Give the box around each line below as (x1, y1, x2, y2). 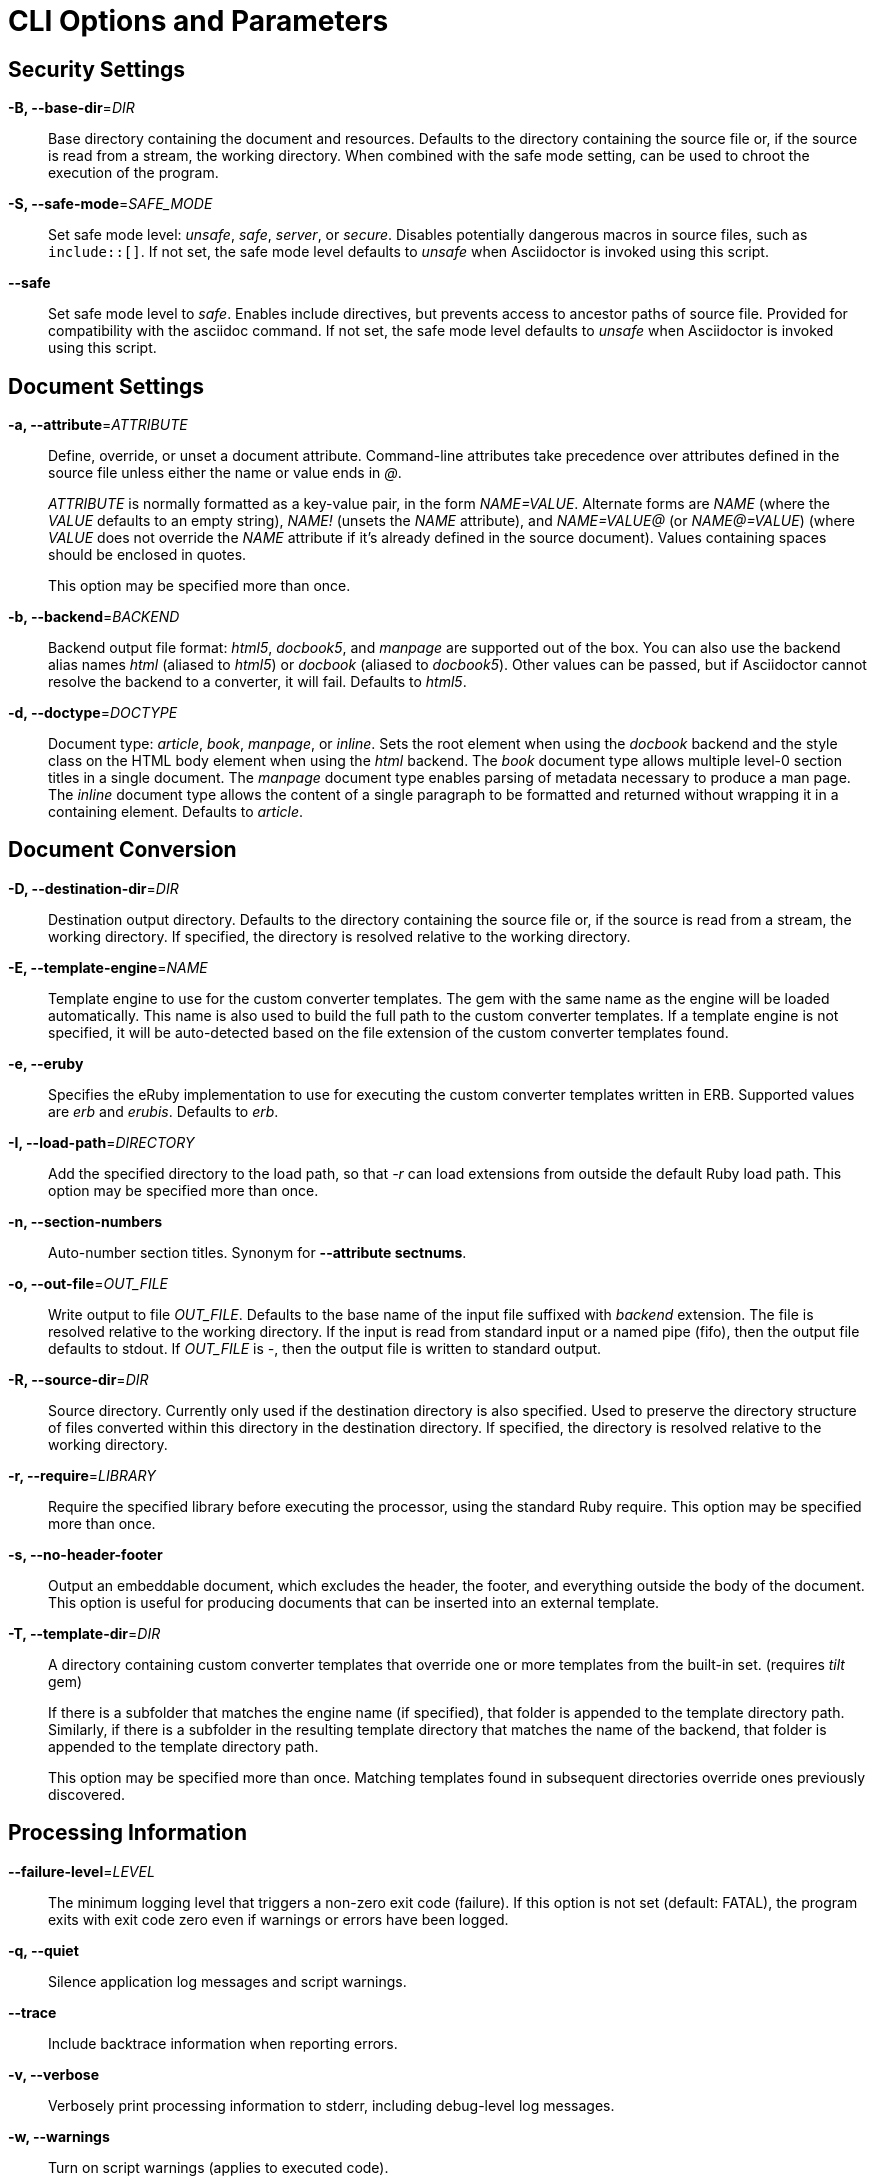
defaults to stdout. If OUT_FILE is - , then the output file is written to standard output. (48, 1339, 602, 1357)
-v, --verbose (8, 2065, 100, 2083)
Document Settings (8, 373, 205, 399)
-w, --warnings (8, 2127, 110, 2145)
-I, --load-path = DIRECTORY (8, 1133, 195, 1151)
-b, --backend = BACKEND (8, 608, 180, 626)
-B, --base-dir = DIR (8, 99, 135, 117)
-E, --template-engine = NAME (8, 958, 208, 976)
